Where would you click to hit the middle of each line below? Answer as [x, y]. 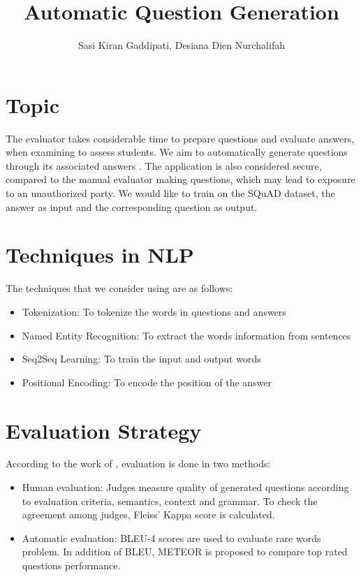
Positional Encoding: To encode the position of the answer [147, 382]
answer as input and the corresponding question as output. [132, 206]
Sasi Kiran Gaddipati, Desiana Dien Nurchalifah [182, 45]
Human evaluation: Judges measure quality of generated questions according [185, 487]
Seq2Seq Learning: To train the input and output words [141, 359]
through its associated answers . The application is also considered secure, [164, 165]
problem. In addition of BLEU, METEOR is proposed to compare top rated [185, 552]
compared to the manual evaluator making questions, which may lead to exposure [180, 179]
